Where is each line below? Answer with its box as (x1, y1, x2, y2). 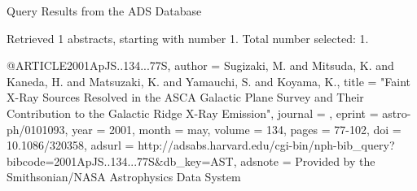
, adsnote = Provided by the (233, 152, 375, 169)
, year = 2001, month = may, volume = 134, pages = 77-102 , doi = (64, 120, 402, 137)
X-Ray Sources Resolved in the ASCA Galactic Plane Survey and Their (7, 89, 364, 106)
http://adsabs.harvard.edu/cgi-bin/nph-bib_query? (138, 137, 395, 154)
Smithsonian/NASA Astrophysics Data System (7, 168, 241, 185)
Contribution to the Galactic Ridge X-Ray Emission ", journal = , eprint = (7, 104, 379, 121)
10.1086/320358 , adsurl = (7, 137, 134, 154)
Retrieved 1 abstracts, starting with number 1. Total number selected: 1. (7, 29, 369, 46)
